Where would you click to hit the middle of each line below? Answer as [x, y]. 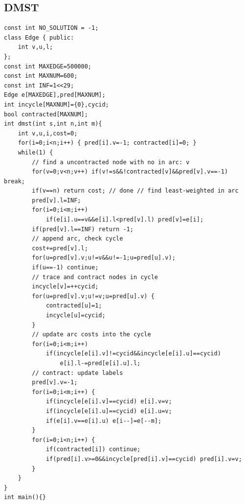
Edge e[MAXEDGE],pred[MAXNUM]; [55, 95]
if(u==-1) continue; [65, 268]
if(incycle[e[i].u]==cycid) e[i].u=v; [109, 411]
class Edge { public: [39, 37]
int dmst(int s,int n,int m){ [53, 124]
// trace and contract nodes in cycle [95, 277]
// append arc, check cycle [78, 239]
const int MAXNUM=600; [41, 76]
